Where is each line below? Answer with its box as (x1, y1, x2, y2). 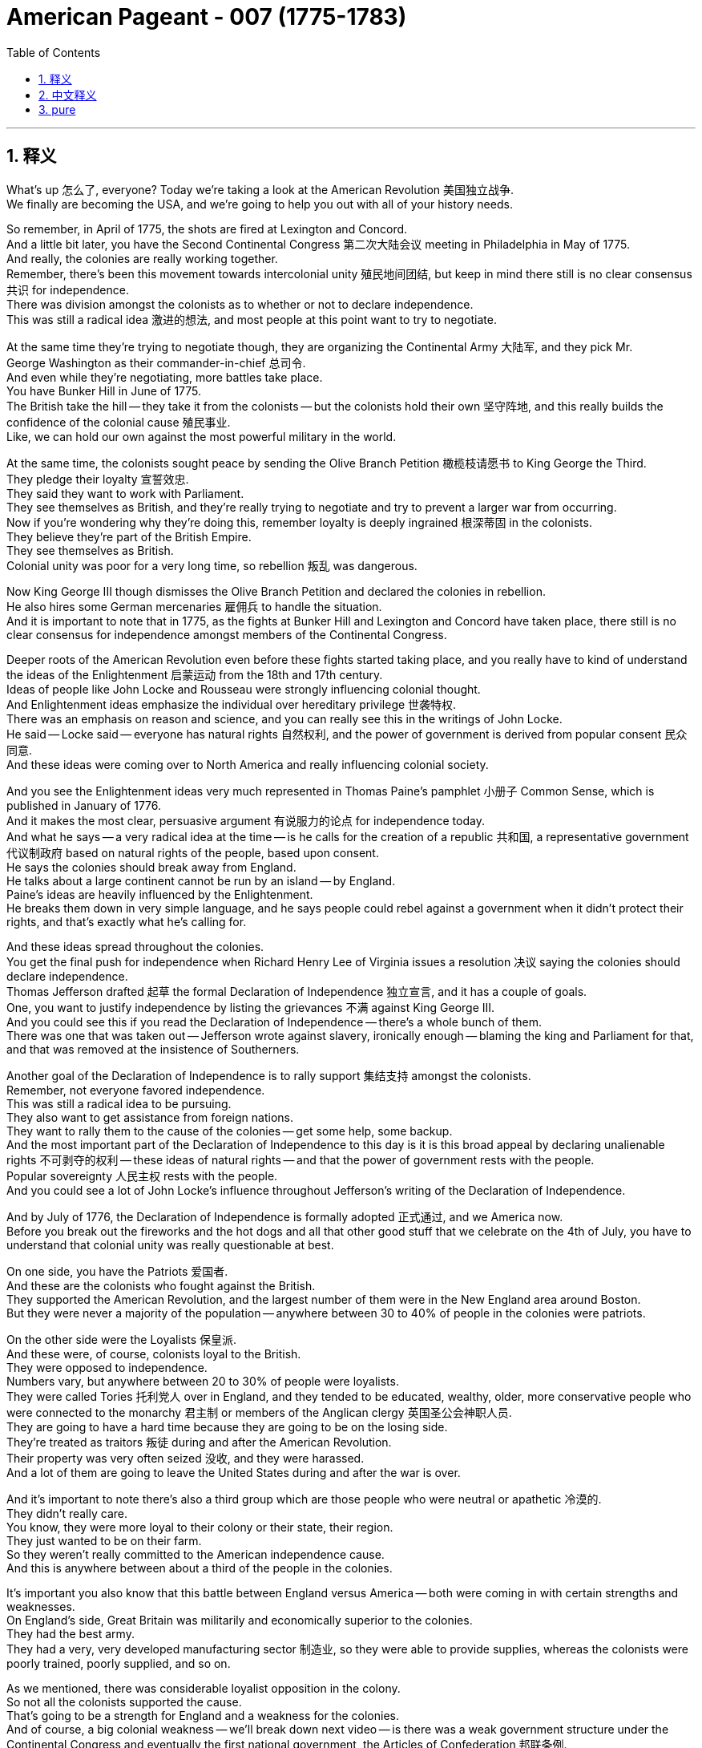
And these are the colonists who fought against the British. (6, 1278, 316, 1293)
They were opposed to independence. (6, 1360, 208, 1374)
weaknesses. (6, 1599, 75, 1613)
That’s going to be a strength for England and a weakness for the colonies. (6, 1708, 399, 1722)
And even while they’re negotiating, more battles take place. (6, 370, 323, 384)
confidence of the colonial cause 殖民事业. (6, 415, 231, 429)
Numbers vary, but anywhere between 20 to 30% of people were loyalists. (6, 1374, 399, 1388)
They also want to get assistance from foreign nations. (6, 1110, 293, 1124)
